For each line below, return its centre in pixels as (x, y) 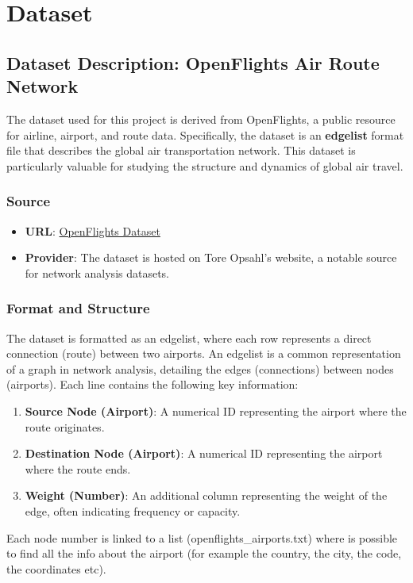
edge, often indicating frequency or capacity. (133, 510)
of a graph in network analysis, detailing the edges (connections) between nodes (200, 368)
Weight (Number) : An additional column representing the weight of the (206, 495)
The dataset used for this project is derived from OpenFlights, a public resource (201, 119)
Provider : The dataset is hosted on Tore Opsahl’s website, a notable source (211, 257)
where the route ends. (78, 468)
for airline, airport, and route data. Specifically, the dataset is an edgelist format (205, 134)
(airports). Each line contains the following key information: (152, 384)
